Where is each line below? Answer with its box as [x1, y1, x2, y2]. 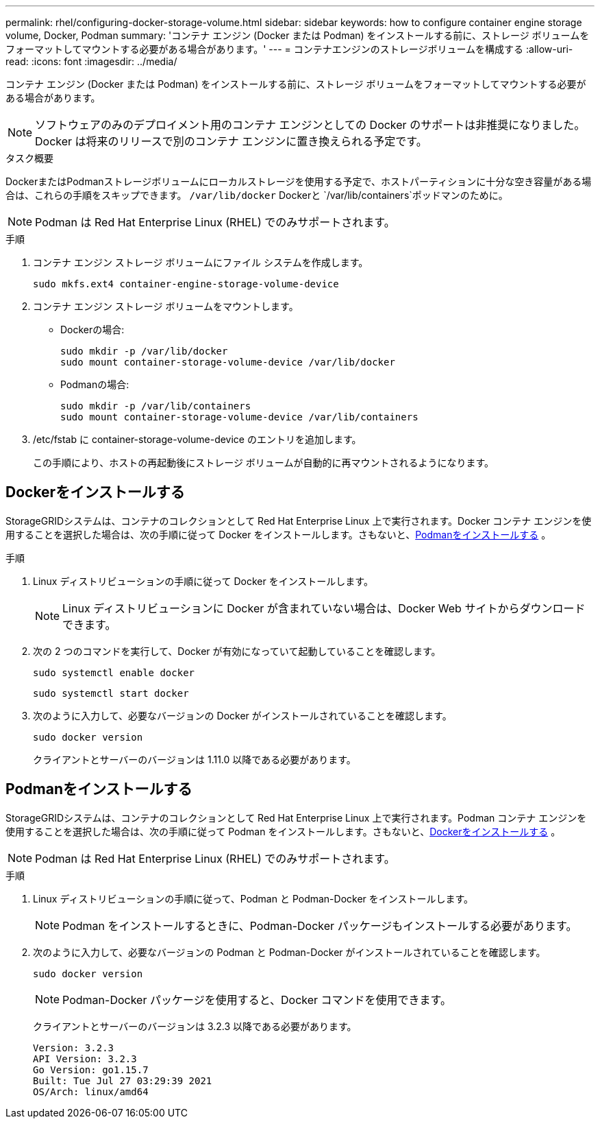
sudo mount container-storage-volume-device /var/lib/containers [60, 411, 418, 422]
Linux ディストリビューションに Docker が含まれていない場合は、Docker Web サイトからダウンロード [62, 601, 586, 615]
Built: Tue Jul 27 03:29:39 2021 [33, 1075, 212, 1086]
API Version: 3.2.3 [33, 1053, 137, 1064]
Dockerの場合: [60, 324, 125, 335]
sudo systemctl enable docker [33, 667, 195, 678]
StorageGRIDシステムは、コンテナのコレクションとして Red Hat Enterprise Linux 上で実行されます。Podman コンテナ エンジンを [5, 811, 587, 824]
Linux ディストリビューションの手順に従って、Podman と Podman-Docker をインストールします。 [33, 892, 474, 905]
